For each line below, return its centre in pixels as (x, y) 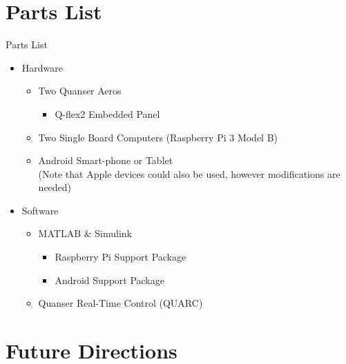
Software (40, 210)
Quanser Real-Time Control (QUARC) (121, 303)
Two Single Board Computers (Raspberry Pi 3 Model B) (158, 137)
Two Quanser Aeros (80, 91)
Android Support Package (109, 280)
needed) (55, 187)
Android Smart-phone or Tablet (106, 160)
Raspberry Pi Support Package (121, 257)
